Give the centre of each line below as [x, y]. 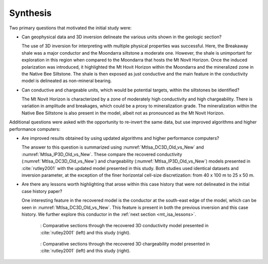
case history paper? [42, 191]
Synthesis [31, 13]
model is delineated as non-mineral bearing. [67, 81]
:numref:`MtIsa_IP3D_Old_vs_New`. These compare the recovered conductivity [102, 154]
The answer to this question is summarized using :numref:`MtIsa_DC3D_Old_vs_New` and [113, 147]
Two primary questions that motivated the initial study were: [70, 28]
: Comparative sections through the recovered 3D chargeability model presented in [125, 244]
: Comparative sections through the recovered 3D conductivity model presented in [125, 226]
